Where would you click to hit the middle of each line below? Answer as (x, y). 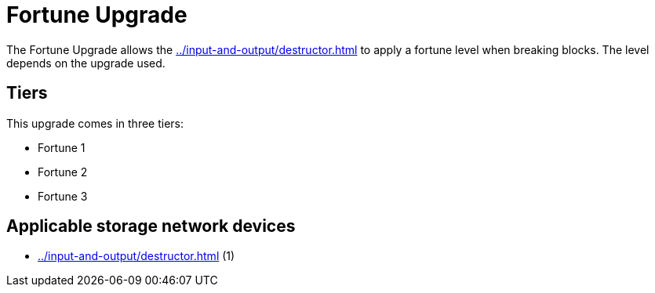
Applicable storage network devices (151, 226)
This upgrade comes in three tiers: (95, 123)
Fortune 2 (63, 172)
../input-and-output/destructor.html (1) (136, 256)
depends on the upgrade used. (86, 63)
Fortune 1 (62, 147)
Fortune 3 (63, 196)
